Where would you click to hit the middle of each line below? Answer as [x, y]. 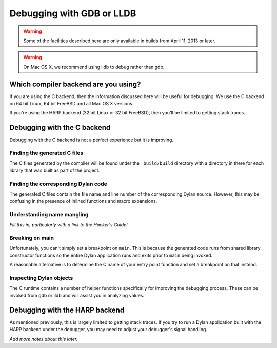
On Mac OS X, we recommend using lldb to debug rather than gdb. [94, 67]
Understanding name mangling [49, 215]
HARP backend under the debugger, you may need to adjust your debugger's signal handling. [108, 330]
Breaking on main [32, 238]
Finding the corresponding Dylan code [58, 184]
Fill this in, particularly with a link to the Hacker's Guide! [68, 225]
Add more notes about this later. [44, 339]
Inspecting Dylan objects [41, 278]
